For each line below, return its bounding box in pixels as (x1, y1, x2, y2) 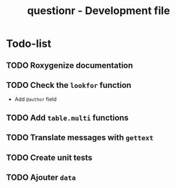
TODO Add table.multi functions (6, 112, 129, 122)
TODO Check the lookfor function (6, 80, 132, 90)
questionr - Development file (27, 4, 170, 18)
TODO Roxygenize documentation (6, 60, 133, 70)
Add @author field (14, 95, 57, 103)
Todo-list (6, 37, 52, 50)
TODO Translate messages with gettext (6, 133, 154, 143)
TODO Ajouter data (6, 172, 76, 182)
